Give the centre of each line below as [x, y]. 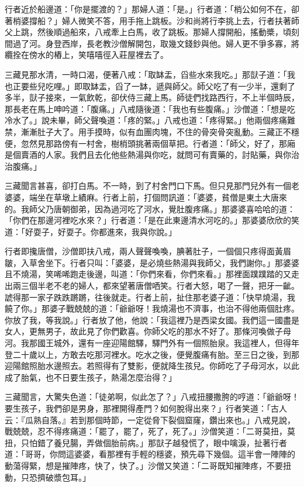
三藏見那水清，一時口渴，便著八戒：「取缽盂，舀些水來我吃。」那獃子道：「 [146, 74]
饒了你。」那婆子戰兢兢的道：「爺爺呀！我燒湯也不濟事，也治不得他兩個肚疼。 [152, 308]
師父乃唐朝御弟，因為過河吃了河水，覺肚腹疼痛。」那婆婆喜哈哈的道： [162, 208]
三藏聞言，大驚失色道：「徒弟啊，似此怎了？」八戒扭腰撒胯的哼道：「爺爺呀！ [152, 397]
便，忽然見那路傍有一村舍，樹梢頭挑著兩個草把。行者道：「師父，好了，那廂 [150, 143]
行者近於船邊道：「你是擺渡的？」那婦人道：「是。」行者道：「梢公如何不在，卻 [152, 9]
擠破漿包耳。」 [64, 477]
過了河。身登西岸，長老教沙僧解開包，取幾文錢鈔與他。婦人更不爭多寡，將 [156, 43]
